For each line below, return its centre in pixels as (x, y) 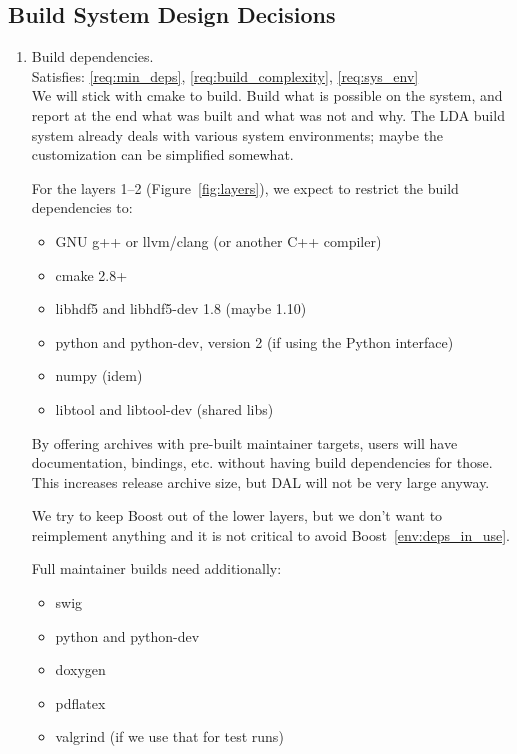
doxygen (80, 669)
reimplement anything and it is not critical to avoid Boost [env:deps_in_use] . (270, 534)
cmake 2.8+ (91, 274)
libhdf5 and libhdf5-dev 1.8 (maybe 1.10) (181, 308)
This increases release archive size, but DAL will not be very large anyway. (260, 481)
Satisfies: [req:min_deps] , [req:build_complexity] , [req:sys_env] (225, 75)
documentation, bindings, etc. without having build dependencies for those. (262, 462)
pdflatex (80, 702)
